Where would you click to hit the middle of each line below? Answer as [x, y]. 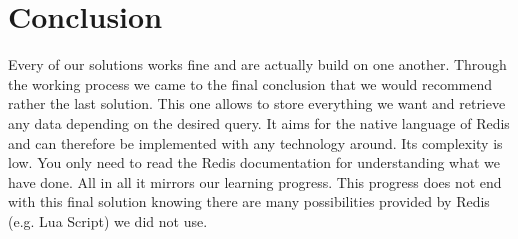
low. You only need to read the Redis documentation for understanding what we [254, 162]
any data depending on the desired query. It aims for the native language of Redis [259, 122]
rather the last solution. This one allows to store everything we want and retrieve [257, 103]
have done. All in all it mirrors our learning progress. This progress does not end [255, 181]
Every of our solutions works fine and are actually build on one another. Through [257, 64]
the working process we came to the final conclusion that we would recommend [250, 83]
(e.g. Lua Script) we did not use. [108, 220]
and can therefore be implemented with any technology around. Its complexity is [255, 142]
